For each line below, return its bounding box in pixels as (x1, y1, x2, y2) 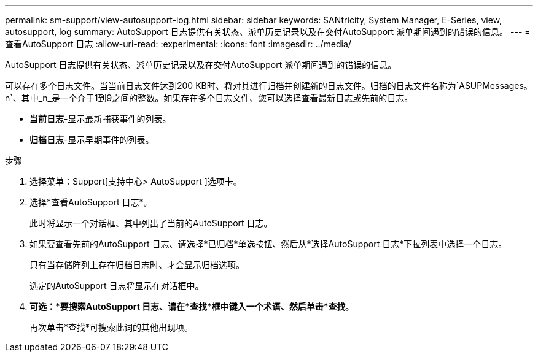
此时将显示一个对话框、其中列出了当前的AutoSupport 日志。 (29, 218, 273, 228)
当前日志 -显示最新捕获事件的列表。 (29, 113, 171, 124)
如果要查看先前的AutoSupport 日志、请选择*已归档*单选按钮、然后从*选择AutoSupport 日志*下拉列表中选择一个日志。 (29, 239, 507, 249)
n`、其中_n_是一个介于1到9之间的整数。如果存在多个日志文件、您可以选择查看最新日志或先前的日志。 (5, 93, 413, 103)
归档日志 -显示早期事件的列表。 (29, 134, 154, 145)
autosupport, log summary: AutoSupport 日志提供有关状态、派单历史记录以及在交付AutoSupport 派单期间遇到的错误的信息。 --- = (5, 26, 531, 37)
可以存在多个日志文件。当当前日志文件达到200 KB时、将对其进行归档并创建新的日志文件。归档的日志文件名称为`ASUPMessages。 (5, 80, 532, 91)
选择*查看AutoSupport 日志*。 (29, 197, 152, 207)
